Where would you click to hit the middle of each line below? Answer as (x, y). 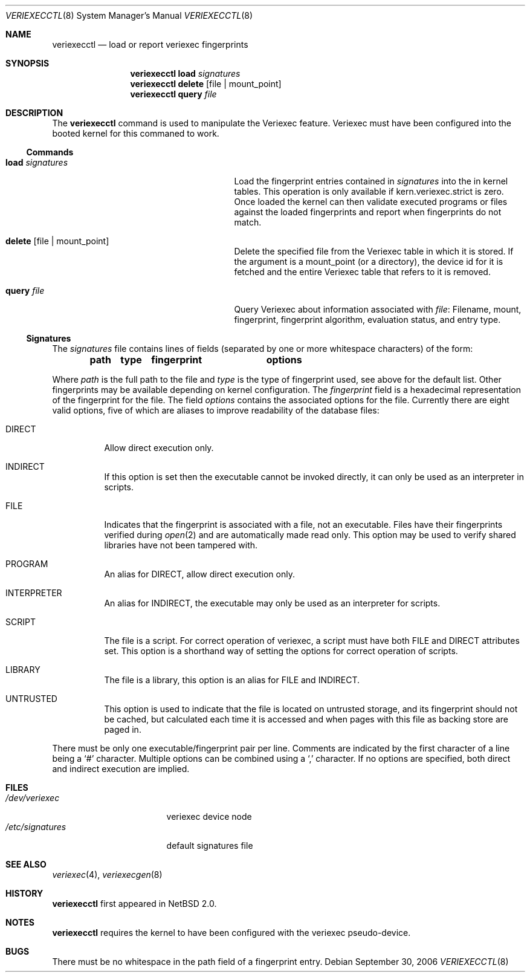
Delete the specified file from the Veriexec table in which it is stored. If (374, 251)
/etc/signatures (36, 827)
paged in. (123, 729)
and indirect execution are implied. (121, 769)
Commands (50, 152)
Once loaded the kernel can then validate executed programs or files (371, 202)
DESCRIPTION (34, 113)
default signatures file (210, 846)
